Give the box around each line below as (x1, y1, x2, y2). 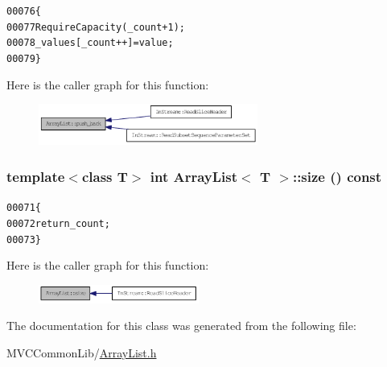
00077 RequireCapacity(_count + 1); (6, 21, 185, 33)
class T (81, 166, 128, 186)
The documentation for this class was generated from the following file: (6, 317, 356, 334)
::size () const (292, 166, 382, 186)
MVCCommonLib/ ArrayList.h (6, 344, 157, 361)
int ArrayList (150, 166, 238, 186)
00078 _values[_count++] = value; (6, 37, 174, 49)
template (6, 166, 65, 186)
